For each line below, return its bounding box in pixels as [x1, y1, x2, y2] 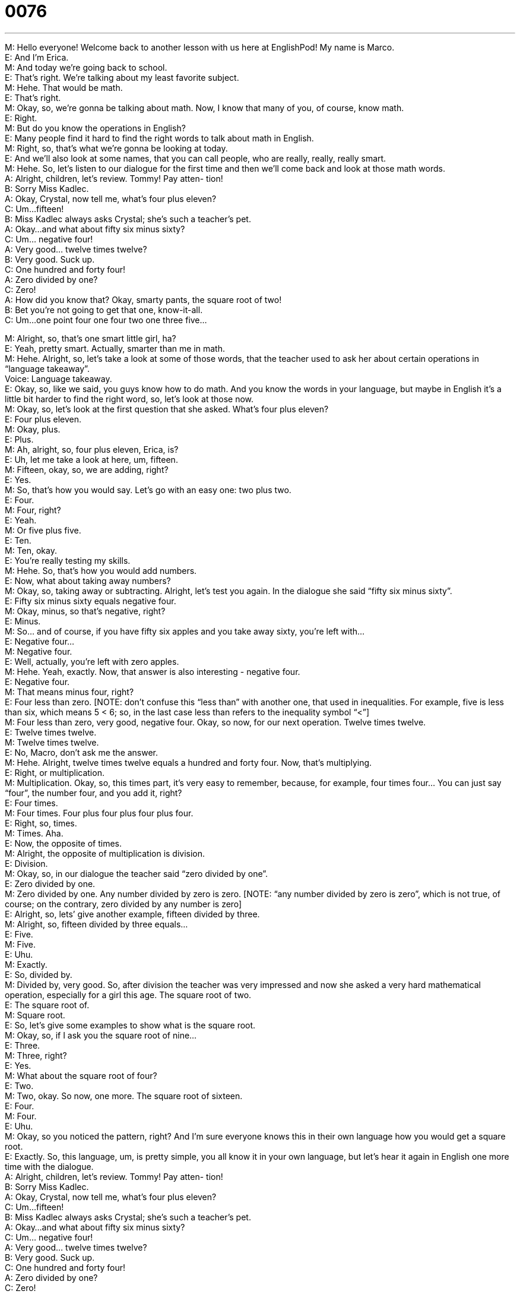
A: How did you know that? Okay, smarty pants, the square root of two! [5, 294, 282, 305]
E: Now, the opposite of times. [5, 838, 122, 848]
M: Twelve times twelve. [5, 737, 99, 747]
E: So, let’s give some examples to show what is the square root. [5, 1020, 256, 1030]
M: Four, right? [5, 504, 61, 515]
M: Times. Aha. [5, 828, 64, 838]
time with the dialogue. [5, 1161, 94, 1172]
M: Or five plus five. [5, 525, 81, 535]
